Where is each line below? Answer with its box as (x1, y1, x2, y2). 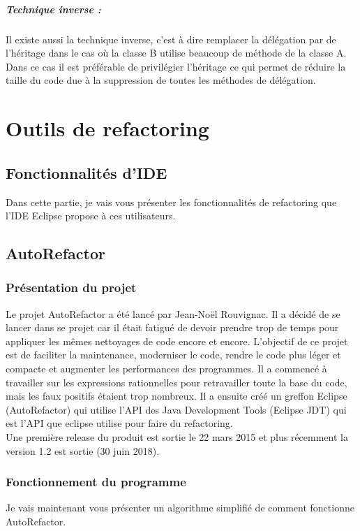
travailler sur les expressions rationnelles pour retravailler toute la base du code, (6, 374, 347, 389)
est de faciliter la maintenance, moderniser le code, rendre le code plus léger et (6, 347, 341, 362)
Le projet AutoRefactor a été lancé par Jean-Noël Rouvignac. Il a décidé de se (6, 306, 340, 321)
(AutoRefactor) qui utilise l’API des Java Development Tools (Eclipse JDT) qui (6, 402, 347, 416)
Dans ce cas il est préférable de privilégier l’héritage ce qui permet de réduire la (6, 59, 346, 73)
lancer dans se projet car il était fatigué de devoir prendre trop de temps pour (6, 320, 339, 335)
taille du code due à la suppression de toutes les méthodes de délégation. (6, 73, 316, 87)
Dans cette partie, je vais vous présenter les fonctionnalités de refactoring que (6, 194, 337, 209)
